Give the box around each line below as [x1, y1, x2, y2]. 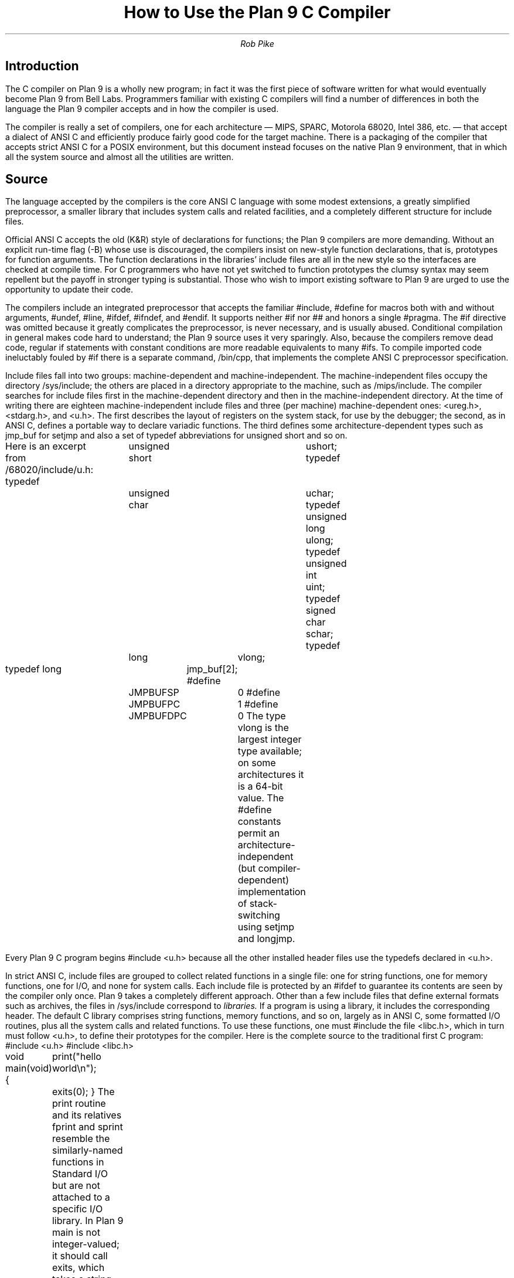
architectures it [237, 769, 304, 781]
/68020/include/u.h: [5, 464, 94, 476]
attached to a [52, 1191, 110, 1204]
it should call [52, 1250, 108, 1262]
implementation [237, 886, 306, 898]
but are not [52, 1180, 100, 1192]
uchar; [305, 487, 334, 499]
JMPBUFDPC [128, 710, 187, 722]
